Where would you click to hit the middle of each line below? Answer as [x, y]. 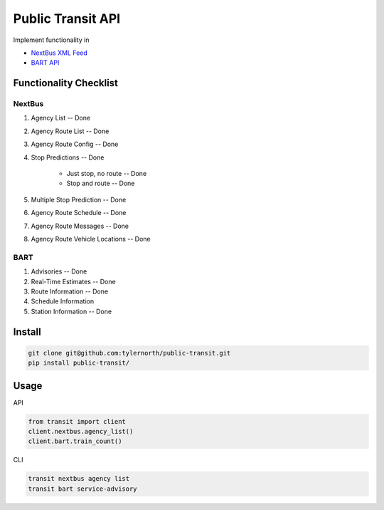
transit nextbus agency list [79, 479]
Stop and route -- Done [101, 183]
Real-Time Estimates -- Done [74, 281]
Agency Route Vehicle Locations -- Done [91, 239]
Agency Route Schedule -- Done [79, 213]
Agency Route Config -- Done [75, 144]
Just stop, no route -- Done [107, 174]
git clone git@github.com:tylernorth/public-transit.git [129, 353]
